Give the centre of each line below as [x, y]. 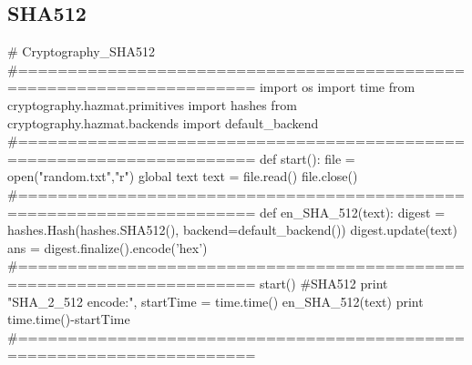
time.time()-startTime [69, 319]
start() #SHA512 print [323, 283]
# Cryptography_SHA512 [81, 51]
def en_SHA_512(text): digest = [352, 212]
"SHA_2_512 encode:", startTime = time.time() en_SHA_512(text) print [215, 301]
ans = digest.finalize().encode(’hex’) [108, 247]
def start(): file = [307, 158]
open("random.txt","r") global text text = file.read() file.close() [183, 176]
